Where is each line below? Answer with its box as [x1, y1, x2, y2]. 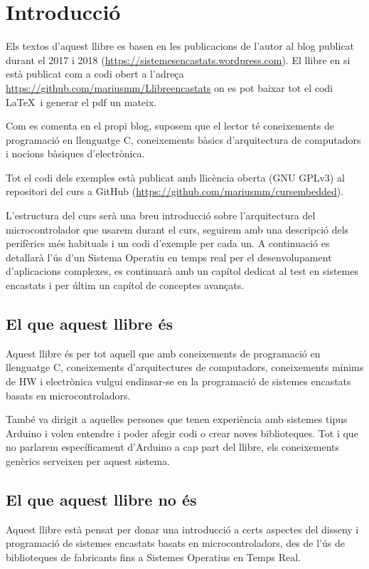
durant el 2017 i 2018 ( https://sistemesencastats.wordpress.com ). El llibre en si [6, 52, 351, 67]
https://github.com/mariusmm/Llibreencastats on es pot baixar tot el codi [6, 80, 333, 95]
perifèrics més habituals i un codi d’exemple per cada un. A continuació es [6, 236, 330, 251]
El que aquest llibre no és [6, 488, 197, 510]
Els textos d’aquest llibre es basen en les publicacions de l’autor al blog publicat [6, 38, 355, 53]
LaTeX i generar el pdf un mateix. [6, 94, 157, 109]
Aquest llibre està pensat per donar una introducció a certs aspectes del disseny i [6, 521, 359, 536]
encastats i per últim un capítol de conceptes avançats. [6, 278, 245, 293]
